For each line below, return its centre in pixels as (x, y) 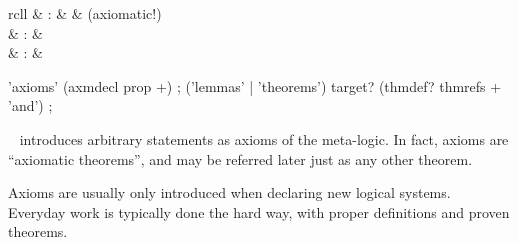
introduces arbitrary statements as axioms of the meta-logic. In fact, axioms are (264, 138)
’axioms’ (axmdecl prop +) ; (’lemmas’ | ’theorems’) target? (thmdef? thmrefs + (255, 85)
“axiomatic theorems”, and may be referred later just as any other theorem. (240, 158)
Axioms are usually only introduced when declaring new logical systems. (229, 192)
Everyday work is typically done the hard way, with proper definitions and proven (259, 211)
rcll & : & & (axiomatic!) (85, 13)
